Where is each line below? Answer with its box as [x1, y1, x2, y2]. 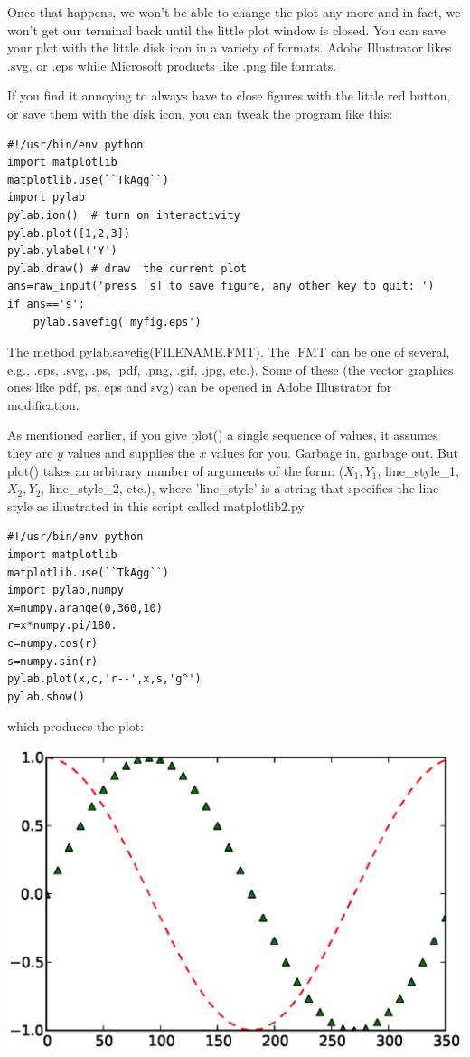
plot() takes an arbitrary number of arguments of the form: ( [7, 461, 344, 480]
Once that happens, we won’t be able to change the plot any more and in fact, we [7, 3, 461, 21]
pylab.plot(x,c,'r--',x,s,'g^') [7, 672, 202, 686]
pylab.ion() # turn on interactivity [7, 208, 240, 222]
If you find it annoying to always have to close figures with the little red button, [7, 86, 451, 105]
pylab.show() [7, 690, 85, 703]
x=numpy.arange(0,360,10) [7, 601, 163, 614]
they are [7, 443, 53, 462]
